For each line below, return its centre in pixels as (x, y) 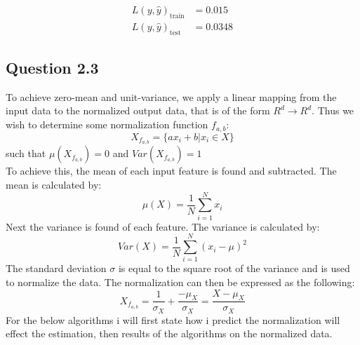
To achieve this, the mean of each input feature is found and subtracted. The (171, 171)
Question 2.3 (52, 68)
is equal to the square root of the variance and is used (234, 268)
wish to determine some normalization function (107, 124)
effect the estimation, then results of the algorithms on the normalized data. (169, 333)
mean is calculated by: (54, 184)
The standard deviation (56, 268)
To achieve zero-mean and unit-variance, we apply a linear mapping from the (171, 96)
